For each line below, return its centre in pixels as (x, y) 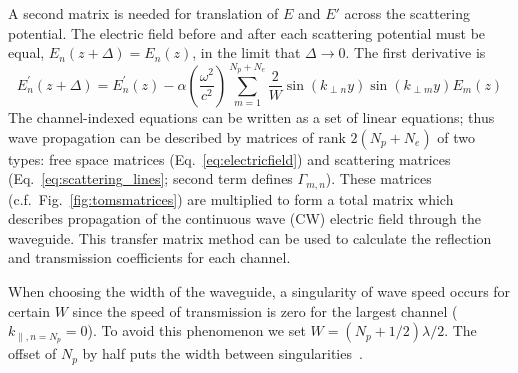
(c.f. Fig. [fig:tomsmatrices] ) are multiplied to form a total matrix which (231, 198)
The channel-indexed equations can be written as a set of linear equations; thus (251, 116)
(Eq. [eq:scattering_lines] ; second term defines (150, 178)
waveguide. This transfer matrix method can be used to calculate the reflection (250, 237)
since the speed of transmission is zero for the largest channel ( (265, 310)
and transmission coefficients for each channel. (149, 257)
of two (456, 136)
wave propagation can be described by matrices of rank (177, 136)
